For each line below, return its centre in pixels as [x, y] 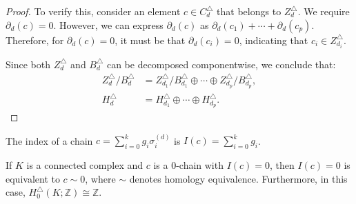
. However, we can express [108, 24]
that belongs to [249, 11]
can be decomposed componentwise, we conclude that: [221, 64]
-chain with [200, 165]
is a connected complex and [85, 165]
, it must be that [150, 40]
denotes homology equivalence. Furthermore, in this [238, 178]
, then [282, 165]
